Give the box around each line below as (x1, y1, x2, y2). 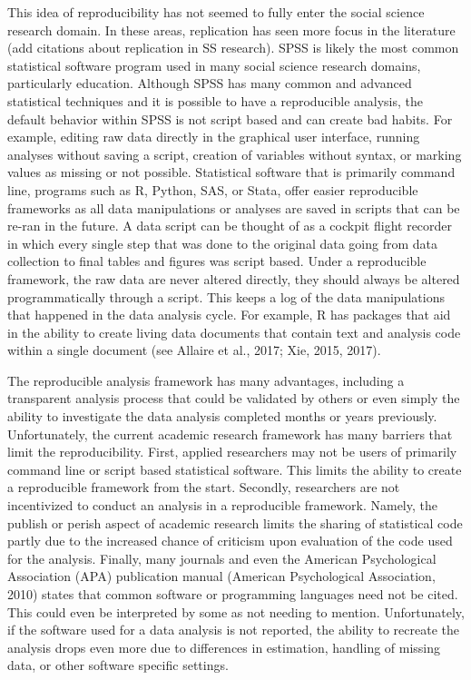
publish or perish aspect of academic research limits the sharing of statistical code (7, 513, 463, 532)
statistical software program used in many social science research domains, (7, 55, 421, 74)
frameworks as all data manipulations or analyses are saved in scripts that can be (7, 198, 460, 217)
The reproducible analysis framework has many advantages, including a (7, 370, 405, 389)
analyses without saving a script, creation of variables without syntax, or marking (7, 144, 462, 163)
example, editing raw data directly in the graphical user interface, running (7, 127, 420, 146)
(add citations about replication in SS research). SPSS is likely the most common (7, 38, 459, 57)
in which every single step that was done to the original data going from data (7, 233, 438, 252)
